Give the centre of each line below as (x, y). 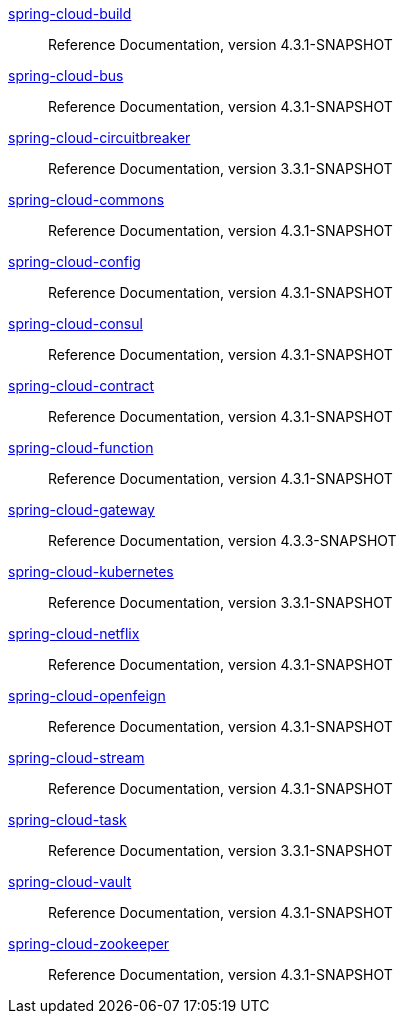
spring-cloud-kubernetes (91, 571)
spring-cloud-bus (66, 75)
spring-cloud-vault (70, 881)
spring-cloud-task (67, 819)
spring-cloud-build (70, 13)
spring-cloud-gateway (81, 509)
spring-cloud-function (81, 447)
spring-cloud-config (74, 261)
